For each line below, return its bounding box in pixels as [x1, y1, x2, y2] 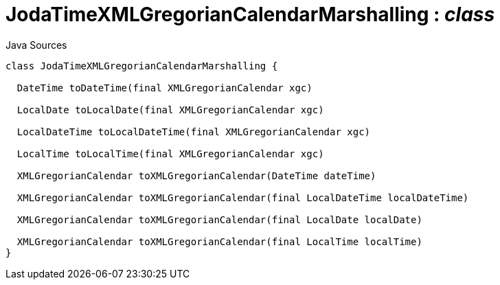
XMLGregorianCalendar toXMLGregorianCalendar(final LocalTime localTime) [16, 236, 422, 247]
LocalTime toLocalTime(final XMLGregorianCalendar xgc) [16, 148, 324, 159]
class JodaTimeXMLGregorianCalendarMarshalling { [5, 60, 278, 71]
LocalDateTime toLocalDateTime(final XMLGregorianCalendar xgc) [16, 126, 371, 137]
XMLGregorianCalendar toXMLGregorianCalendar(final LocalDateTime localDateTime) [16, 192, 469, 203]
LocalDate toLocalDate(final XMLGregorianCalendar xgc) [16, 104, 324, 115]
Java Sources [5, 38, 67, 51]
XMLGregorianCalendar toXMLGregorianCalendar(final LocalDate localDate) [16, 214, 422, 225]
